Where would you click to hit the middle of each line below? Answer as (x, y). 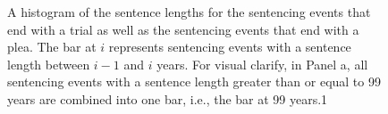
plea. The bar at (52, 47)
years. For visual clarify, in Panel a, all (262, 64)
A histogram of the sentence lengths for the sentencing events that (189, 12)
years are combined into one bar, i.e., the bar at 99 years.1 (168, 98)
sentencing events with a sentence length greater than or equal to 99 (194, 81)
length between (49, 64)
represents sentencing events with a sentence (230, 47)
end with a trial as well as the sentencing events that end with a (183, 29)
